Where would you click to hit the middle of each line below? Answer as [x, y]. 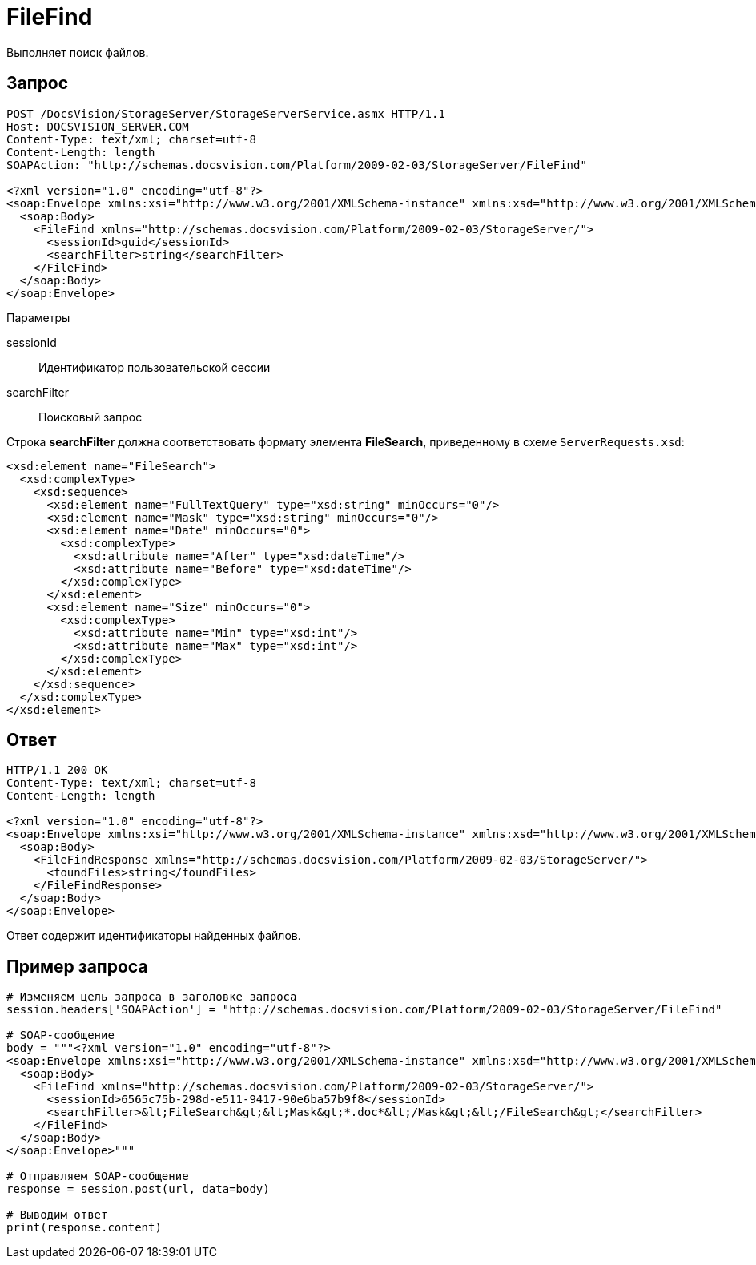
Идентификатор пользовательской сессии [155, 367]
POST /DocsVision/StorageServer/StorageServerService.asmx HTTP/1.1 [226, 113]
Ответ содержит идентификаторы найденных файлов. [154, 936]
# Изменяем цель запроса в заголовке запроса [152, 997]
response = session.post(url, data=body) [138, 1189]
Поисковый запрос [90, 417]
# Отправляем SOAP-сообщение [98, 1176]
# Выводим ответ [57, 1215]
